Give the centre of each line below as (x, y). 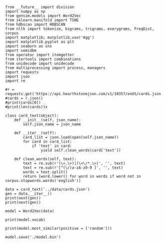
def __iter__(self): (35, 133)
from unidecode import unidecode (40, 63)
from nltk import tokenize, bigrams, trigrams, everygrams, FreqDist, (80, 29)
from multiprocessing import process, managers (55, 68)
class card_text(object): (32, 116)
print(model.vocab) (25, 220)
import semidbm (21, 51)
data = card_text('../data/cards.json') (48, 189)
